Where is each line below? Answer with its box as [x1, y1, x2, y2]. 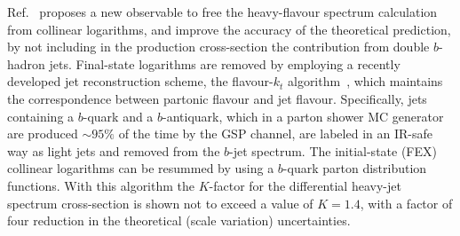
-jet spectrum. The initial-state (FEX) [229, 141, 437, 160]
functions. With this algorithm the [7, 176, 195, 194]
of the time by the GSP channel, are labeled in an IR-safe [118, 124, 432, 143]
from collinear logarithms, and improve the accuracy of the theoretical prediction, [7, 20, 451, 38]
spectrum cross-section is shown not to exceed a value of [7, 193, 313, 212]
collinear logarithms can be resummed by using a [7, 159, 274, 177]
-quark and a [83, 106, 154, 125]
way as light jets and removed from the [7, 141, 220, 160]
